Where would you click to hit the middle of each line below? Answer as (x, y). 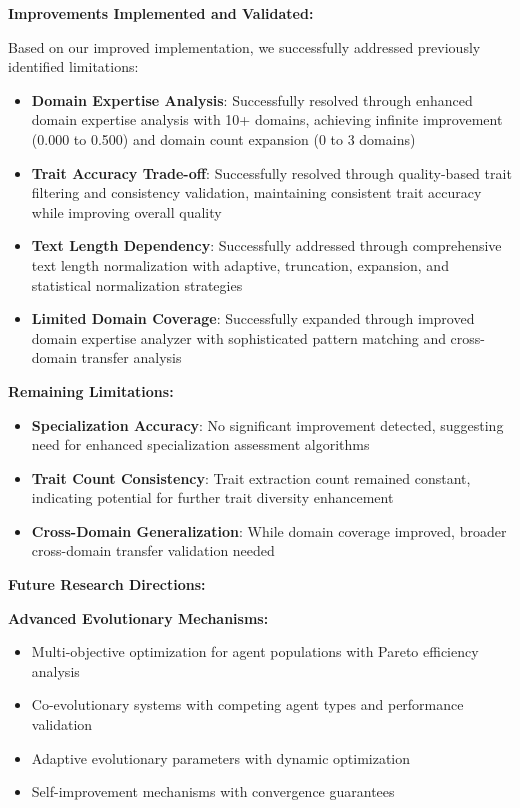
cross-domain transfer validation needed (153, 550)
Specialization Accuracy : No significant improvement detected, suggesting (267, 424)
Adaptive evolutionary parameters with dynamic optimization (221, 757)
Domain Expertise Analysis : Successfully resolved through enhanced (252, 99)
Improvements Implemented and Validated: (161, 13)
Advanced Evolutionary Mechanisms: (138, 617)
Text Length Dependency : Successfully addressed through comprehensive (266, 245)
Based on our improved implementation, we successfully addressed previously (244, 46)
